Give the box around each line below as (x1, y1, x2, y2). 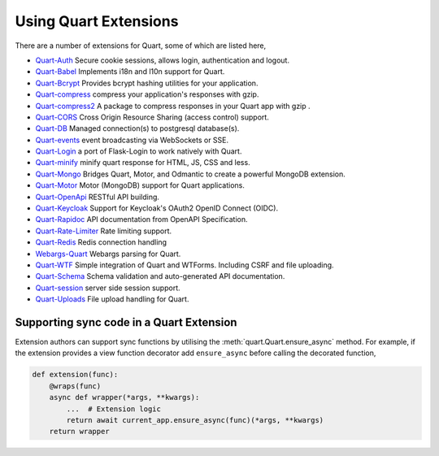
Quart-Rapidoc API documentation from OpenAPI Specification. (35, 215, 248, 224)
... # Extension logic (66, 404, 162, 414)
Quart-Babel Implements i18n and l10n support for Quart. (35, 67, 225, 76)
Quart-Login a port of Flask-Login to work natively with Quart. (35, 146, 242, 156)
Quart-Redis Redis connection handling (35, 237, 167, 247)
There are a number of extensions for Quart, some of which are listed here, (15, 41, 267, 50)
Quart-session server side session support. (35, 283, 180, 293)
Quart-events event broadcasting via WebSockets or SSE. (35, 135, 229, 145)
